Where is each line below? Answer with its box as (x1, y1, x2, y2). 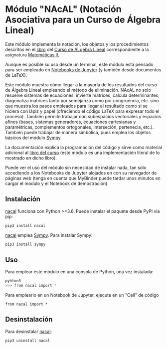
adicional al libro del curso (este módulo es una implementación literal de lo (5, 150, 160, 156)
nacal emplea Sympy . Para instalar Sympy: (5, 232, 93, 238)
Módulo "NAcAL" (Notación (5, 3, 122, 15)
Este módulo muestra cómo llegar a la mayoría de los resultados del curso (5, 81, 157, 88)
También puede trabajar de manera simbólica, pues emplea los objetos (5, 129, 151, 135)
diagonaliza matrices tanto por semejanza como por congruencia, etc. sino (5, 97, 159, 103)
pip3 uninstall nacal (5, 338, 50, 343)
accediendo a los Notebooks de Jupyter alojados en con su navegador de (5, 170, 157, 175)
